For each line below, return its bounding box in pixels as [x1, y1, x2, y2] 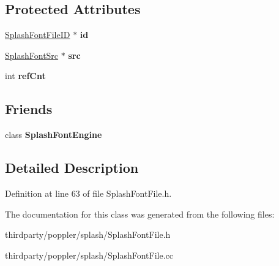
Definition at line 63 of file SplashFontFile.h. [5, 186, 172, 199]
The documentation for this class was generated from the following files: [5, 207, 275, 220]
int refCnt [5, 69, 46, 82]
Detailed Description [5, 158, 139, 177]
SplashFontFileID [5, 28, 70, 41]
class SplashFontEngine [5, 128, 102, 141]
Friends [5, 99, 53, 118]
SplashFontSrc [5, 48, 59, 61]
